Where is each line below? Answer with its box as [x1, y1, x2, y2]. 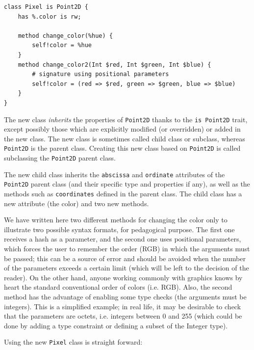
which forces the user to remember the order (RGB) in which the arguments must [4, 243, 250, 254]
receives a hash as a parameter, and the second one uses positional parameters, [4, 234, 241, 244]
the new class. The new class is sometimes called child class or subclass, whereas [4, 133, 245, 143]
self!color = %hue [32, 42, 92, 49]
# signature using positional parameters [32, 71, 169, 78]
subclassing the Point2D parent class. [4, 153, 116, 163]
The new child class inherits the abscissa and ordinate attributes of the [4, 169, 225, 179]
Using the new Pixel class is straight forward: [4, 337, 143, 347]
